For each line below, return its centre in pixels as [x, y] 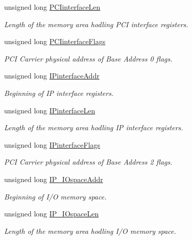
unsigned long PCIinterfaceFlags [55, 41]
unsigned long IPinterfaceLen [50, 110]
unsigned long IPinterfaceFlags [52, 144]
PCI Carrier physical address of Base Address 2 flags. [88, 162]
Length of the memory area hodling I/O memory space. [90, 231]
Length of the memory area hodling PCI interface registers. [96, 24]
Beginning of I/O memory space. [55, 196]
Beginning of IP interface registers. [59, 93]
